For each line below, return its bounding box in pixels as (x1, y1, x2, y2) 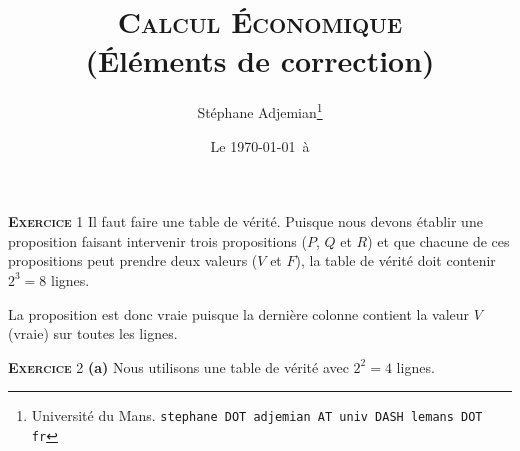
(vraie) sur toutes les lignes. (8, 323, 178, 344)
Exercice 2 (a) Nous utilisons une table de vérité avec (8, 356, 349, 377)
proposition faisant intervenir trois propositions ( (8, 230, 307, 251)
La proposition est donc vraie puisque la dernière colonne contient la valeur (8, 303, 470, 324)
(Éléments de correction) (85, 40, 435, 81)
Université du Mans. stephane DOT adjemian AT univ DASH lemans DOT (31, 405, 483, 426)
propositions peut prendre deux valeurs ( (8, 250, 258, 271)
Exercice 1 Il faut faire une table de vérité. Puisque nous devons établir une (8, 211, 483, 232)
